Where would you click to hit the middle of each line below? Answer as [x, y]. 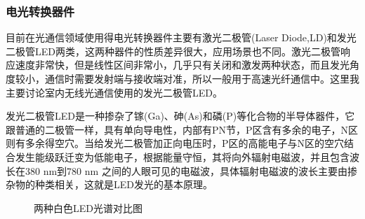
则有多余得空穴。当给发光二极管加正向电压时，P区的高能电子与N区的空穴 [175, 143]
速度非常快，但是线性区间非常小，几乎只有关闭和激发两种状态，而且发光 [182, 65]
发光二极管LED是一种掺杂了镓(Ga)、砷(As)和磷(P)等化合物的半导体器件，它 [180, 116]
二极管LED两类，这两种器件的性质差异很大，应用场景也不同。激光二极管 [173, 51]
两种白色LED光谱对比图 [88, 207]
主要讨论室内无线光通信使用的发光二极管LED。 [114, 92]
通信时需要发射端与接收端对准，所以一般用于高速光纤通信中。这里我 [202, 78]
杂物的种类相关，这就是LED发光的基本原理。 [109, 184]
